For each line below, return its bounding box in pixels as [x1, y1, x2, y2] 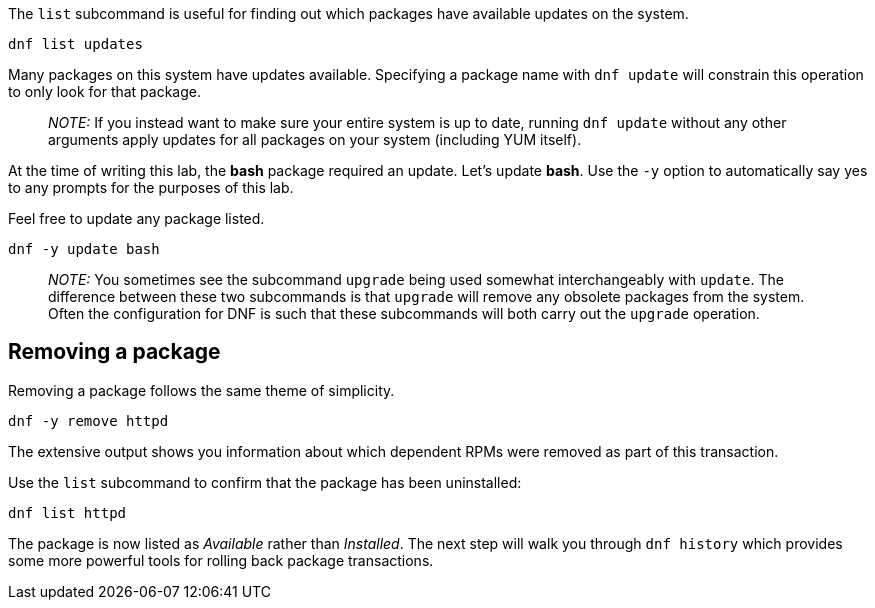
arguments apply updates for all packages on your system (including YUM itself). [48, 131, 582, 148]
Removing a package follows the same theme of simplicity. [8, 381, 395, 399]
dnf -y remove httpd [8, 412, 169, 429]
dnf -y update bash [8, 241, 160, 257]
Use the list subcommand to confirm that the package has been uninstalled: [8, 473, 522, 491]
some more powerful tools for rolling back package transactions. [8, 551, 434, 569]
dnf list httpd [8, 504, 127, 521]
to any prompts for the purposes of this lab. [8, 179, 294, 196]
